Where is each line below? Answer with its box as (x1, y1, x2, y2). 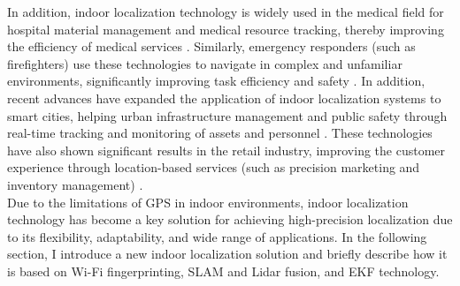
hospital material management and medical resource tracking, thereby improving (7, 19, 444, 38)
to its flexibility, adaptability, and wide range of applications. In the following (7, 227, 427, 245)
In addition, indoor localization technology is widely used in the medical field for (7, 3, 444, 20)
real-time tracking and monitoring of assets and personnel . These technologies (7, 124, 433, 142)
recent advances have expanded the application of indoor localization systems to (7, 88, 441, 107)
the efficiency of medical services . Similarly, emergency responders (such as (7, 37, 416, 56)
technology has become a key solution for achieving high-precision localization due (7, 210, 453, 229)
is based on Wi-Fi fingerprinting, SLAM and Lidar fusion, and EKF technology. (7, 261, 440, 280)
